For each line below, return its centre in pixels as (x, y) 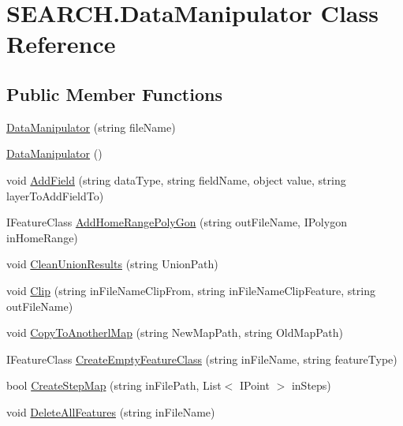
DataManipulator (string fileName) (91, 127)
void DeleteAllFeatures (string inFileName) (111, 411)
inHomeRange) (42, 237)
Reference (61, 44)
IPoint (255, 385)
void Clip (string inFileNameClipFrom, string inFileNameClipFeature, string (191, 290)
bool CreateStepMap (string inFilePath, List (114, 385)
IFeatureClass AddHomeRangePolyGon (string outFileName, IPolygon (177, 222)
